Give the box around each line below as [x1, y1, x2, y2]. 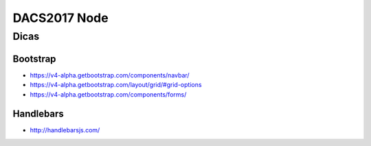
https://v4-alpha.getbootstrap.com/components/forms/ [30, 90, 187, 99]
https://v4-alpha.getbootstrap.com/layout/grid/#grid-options [30, 81, 202, 89]
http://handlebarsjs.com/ [30, 126, 100, 134]
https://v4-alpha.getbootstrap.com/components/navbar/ [30, 71, 190, 79]
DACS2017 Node [12, 10, 109, 25]
